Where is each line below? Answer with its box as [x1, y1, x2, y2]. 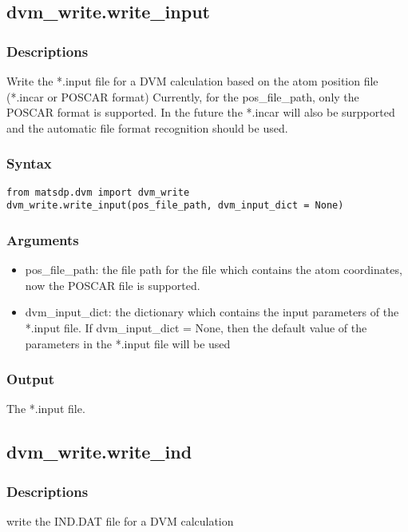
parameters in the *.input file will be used [25, 335, 231, 351]
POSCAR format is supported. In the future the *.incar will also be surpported [6, 104, 395, 121]
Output [6, 369, 55, 389]
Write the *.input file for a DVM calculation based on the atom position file [6, 73, 378, 89]
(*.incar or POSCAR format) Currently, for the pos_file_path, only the [6, 88, 359, 105]
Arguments [6, 229, 79, 249]
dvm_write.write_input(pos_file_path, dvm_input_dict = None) [6, 200, 344, 212]
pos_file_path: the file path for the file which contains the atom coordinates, [25, 261, 402, 278]
